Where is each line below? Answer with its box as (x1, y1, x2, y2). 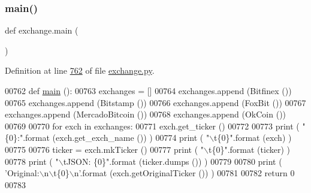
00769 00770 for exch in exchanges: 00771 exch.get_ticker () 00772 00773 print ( (5, 119, 300, 132)
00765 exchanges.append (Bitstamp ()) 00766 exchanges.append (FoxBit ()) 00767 (5, 96, 306, 108)
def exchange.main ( (5, 24, 78, 37)
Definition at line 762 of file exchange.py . (5, 64, 155, 77)
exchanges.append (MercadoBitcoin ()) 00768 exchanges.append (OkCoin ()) (5, 108, 286, 120)
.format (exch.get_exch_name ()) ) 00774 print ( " (23, 131, 210, 144)
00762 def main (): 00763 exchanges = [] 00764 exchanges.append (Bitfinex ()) (5, 85, 292, 96)
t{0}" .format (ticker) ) (208, 143, 290, 155)
